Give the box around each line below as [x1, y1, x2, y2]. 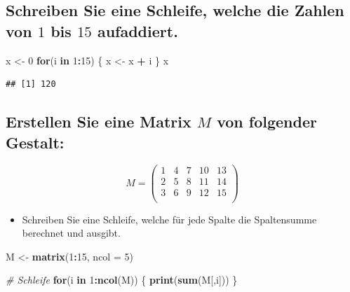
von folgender [217, 111, 317, 132]
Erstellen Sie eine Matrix [6, 111, 191, 132]
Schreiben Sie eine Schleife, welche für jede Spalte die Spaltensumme [22, 211, 317, 226]
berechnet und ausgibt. [22, 225, 121, 240]
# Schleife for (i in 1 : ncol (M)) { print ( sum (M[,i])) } [6, 272, 238, 287]
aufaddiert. [97, 20, 178, 41]
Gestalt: [6, 131, 65, 153]
